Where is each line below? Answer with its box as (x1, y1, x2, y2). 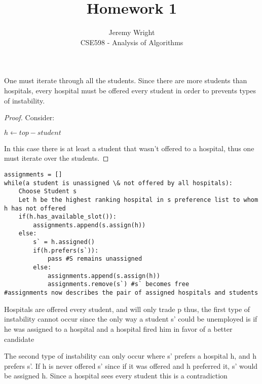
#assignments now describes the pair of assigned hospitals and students (4, 289, 258, 297)
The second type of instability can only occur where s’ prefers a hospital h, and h (4, 351, 256, 361)
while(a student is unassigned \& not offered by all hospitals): (4, 179, 233, 187)
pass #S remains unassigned (47, 255, 142, 263)
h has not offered (4, 204, 66, 212)
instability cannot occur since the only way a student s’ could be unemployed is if (4, 313, 257, 324)
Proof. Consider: (4, 112, 55, 123)
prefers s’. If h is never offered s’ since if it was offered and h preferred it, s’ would (4, 360, 258, 371)
